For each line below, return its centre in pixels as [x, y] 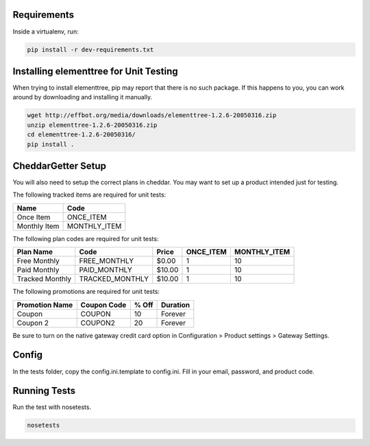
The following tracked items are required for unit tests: [89, 195]
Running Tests [44, 391]
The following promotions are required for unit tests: [86, 292]
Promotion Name [45, 305]
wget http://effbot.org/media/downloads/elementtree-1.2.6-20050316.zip [152, 115]
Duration [176, 305]
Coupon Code [103, 305]
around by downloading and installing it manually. [83, 97]
